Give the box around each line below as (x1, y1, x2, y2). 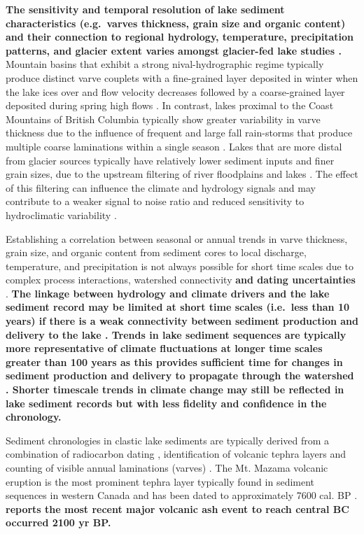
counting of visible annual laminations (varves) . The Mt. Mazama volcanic (6, 461, 328, 475)
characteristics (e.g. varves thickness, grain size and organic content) (6, 15, 346, 30)
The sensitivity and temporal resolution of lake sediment (6, 2, 285, 16)
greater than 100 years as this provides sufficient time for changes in (6, 354, 343, 369)
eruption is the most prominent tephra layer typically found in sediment (6, 474, 315, 489)
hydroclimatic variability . (6, 207, 117, 222)
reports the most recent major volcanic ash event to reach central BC (6, 501, 349, 516)
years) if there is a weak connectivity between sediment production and (6, 314, 358, 328)
